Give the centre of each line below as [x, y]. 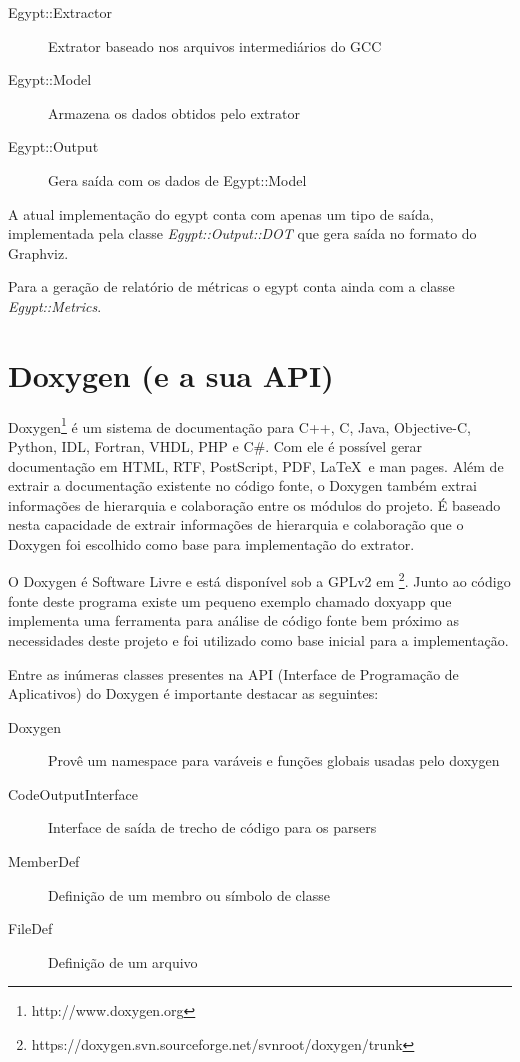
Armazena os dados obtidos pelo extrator [174, 112]
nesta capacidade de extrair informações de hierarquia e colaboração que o [236, 524]
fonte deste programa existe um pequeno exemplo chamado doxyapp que [230, 600]
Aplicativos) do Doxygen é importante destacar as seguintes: [193, 693]
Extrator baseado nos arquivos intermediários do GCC [215, 45]
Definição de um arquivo [123, 961]
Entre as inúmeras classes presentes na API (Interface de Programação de [233, 673]
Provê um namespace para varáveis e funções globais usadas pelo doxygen [274, 760]
